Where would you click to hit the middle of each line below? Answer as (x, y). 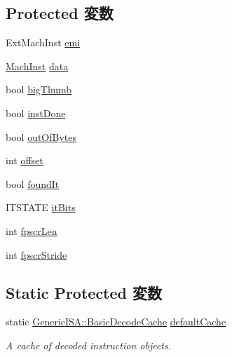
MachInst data (37, 66)
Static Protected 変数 (84, 292)
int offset (25, 160)
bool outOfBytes (41, 136)
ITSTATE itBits (41, 207)
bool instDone (36, 113)
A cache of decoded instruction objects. (89, 345)
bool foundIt (33, 183)
